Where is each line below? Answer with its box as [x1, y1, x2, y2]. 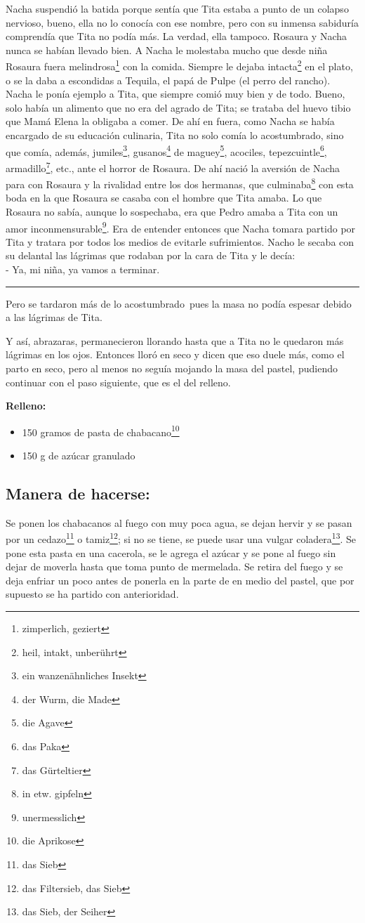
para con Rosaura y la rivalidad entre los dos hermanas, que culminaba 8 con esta [6, 175, 354, 191]
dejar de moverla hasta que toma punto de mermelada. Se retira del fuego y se [6, 559, 343, 574]
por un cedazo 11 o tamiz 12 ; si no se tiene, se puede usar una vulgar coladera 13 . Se [6, 530, 357, 546]
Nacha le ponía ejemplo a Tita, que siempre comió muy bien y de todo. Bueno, [6, 86, 345, 101]
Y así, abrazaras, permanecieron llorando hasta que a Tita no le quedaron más [6, 333, 344, 348]
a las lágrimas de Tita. [6, 310, 102, 325]
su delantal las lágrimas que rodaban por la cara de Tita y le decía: [6, 248, 296, 263]
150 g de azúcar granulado [22, 447, 135, 462]
